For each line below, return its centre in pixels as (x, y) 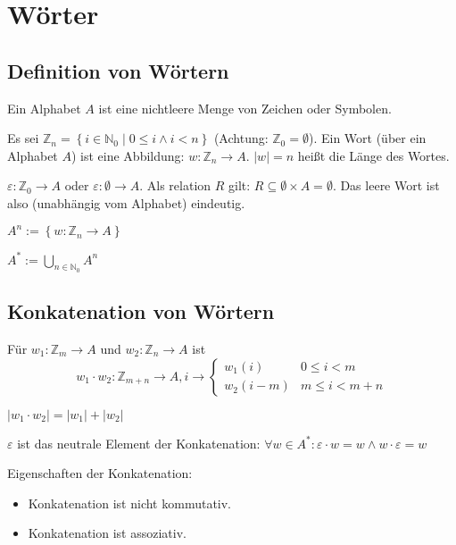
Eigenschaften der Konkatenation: (100, 473)
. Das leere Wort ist (386, 185)
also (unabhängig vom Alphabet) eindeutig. (126, 202)
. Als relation (175, 185)
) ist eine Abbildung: (128, 155)
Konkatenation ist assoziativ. (107, 533)
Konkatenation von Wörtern (141, 311)
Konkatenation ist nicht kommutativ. (130, 503)
